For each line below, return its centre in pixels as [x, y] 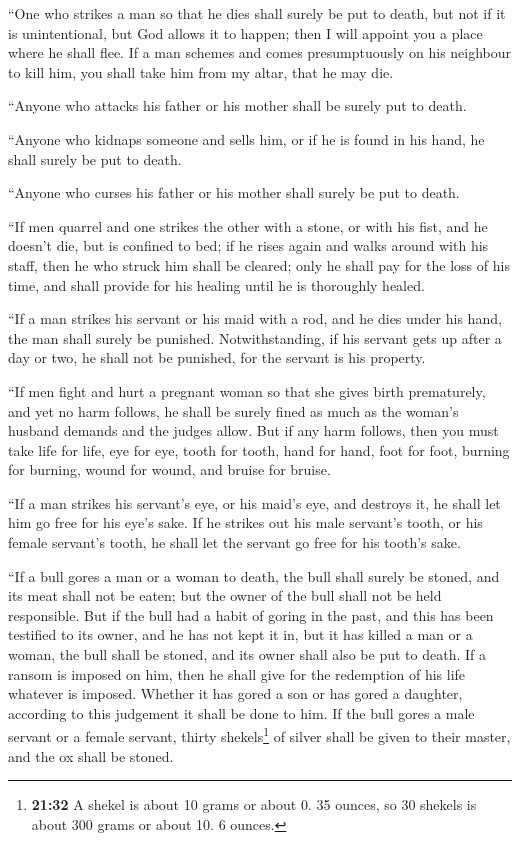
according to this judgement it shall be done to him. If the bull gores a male [241, 712]
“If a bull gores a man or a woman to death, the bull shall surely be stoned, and [254, 575]
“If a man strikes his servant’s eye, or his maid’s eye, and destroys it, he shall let [254, 502]
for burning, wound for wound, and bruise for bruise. [169, 469]
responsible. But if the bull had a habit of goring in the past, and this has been [251, 614]
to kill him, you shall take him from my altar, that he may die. [201, 71]
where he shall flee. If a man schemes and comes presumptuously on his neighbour [260, 52]
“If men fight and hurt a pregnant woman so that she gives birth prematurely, [247, 390]
